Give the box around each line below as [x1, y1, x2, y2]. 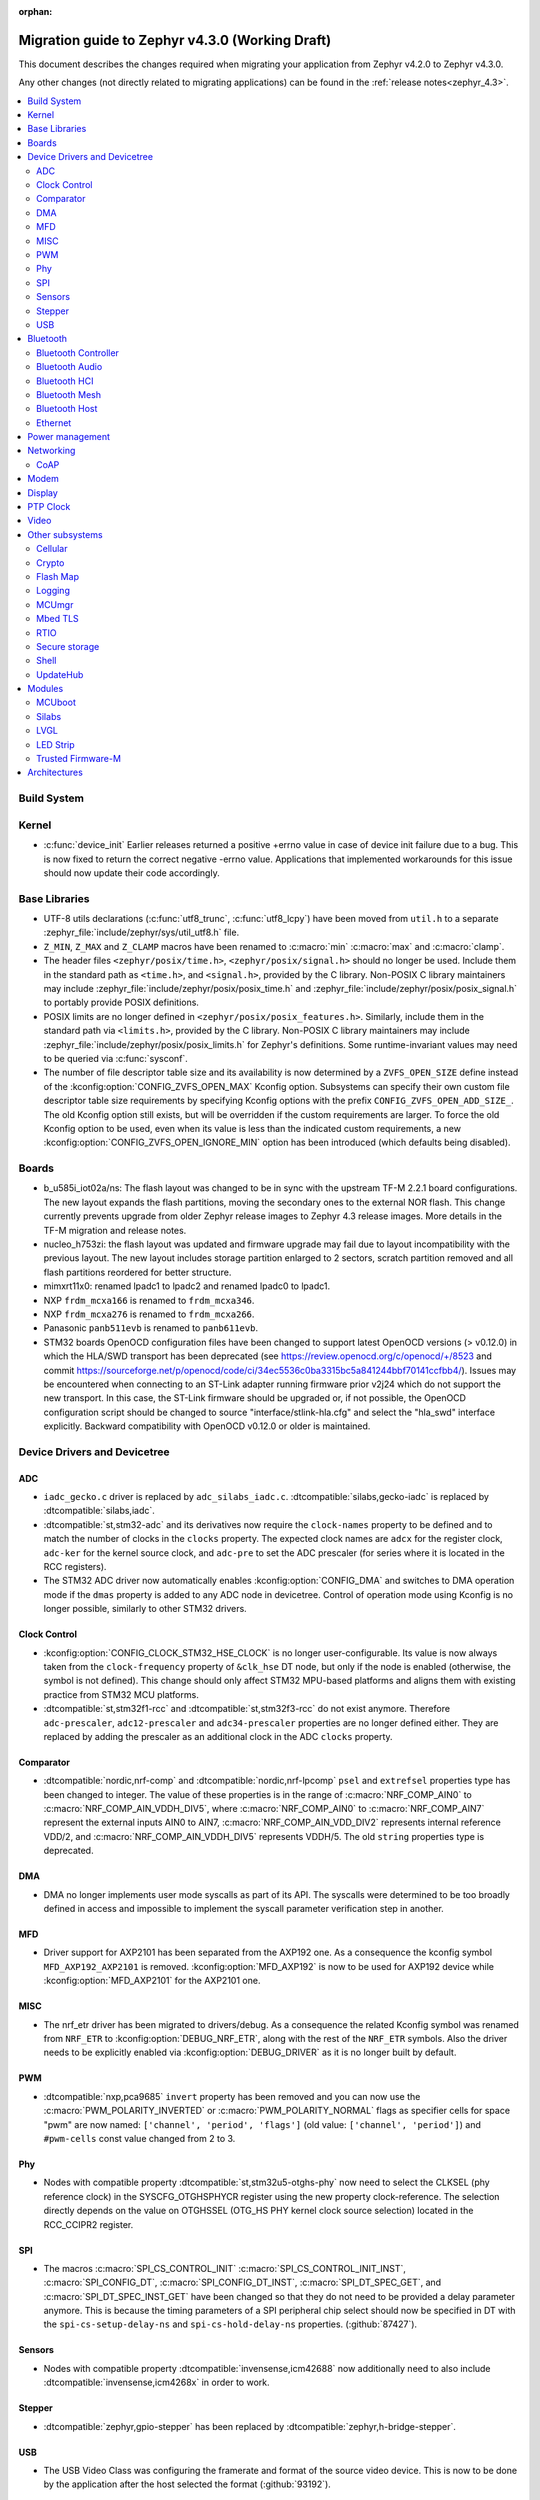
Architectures [27, 766, 84, 779]
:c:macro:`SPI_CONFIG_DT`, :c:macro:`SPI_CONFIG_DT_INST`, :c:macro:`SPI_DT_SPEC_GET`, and [43, 2276, 442, 2289]
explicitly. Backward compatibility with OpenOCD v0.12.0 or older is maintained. [43, 1420, 371, 1432]
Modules [27, 683, 64, 695]
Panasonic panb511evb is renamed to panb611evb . [43, 1322, 259, 1334]
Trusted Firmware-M [36, 753, 122, 765]
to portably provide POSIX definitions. [43, 996, 200, 1009]
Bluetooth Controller [36, 346, 120, 359]
